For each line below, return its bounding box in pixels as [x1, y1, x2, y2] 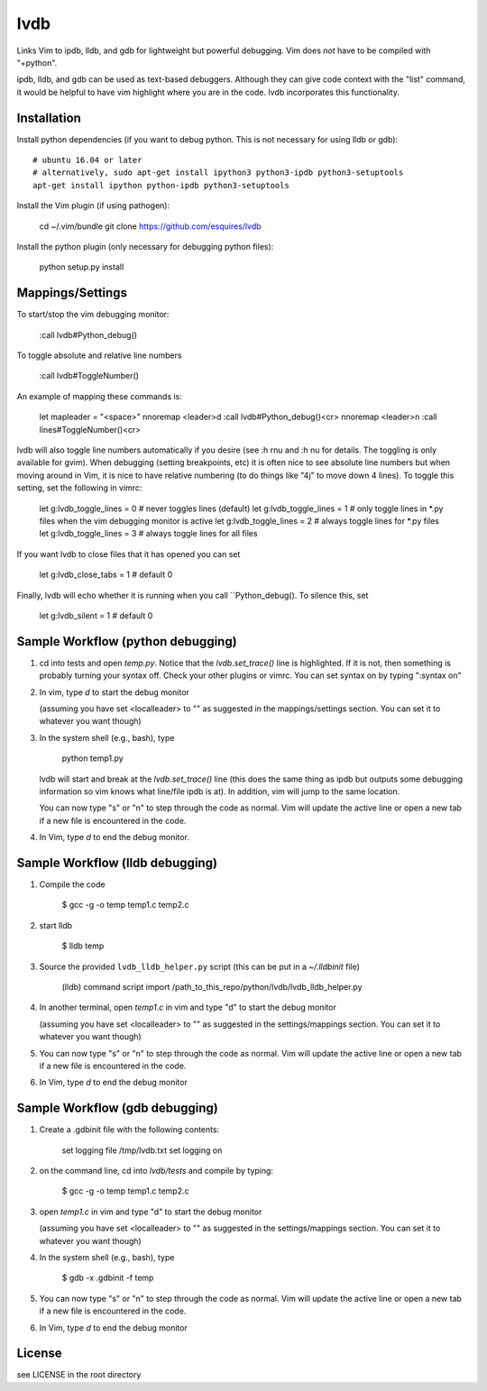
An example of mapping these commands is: [16, 390, 182, 401]
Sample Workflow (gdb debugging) [16, 1101, 218, 1116]
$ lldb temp [61, 940, 105, 951]
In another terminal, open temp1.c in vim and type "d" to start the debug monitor [39, 1002, 337, 1013]
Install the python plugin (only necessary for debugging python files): [16, 241, 274, 252]
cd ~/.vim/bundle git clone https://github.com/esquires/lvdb [39, 221, 262, 232]
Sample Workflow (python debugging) [16, 634, 238, 649]
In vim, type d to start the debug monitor [39, 686, 189, 698]
